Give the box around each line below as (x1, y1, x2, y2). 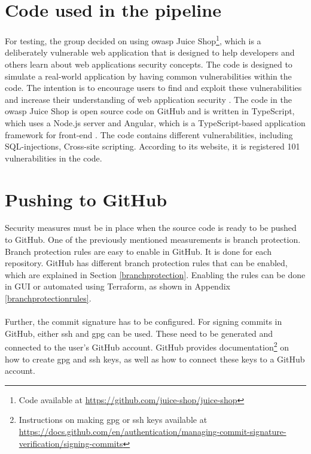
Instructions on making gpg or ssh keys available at (19, 413, 208, 426)
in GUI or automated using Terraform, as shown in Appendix (5, 280, 230, 292)
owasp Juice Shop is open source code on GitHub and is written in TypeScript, (5, 105, 295, 117)
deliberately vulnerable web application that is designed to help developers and (5, 46, 295, 59)
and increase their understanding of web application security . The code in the (5, 93, 292, 105)
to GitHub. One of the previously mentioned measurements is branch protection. (5, 233, 301, 246)
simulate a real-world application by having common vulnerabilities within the (5, 69, 292, 82)
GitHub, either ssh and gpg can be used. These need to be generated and (5, 327, 273, 339)
